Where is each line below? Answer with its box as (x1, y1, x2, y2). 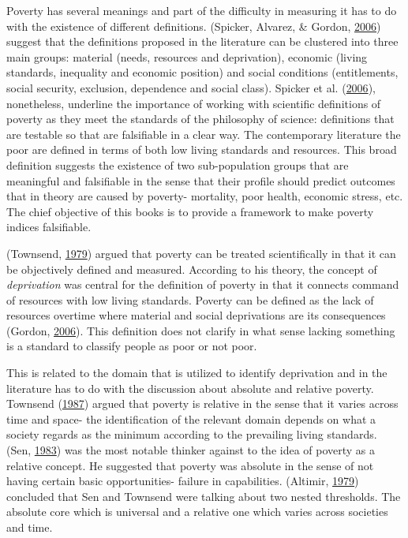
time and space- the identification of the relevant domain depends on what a (6, 410, 376, 427)
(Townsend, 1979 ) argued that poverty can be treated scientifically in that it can (6, 245, 396, 261)
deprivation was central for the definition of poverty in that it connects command (6, 276, 399, 293)
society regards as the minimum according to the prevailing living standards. (6, 426, 377, 443)
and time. (6, 519, 53, 535)
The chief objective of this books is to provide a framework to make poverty (6, 203, 374, 219)
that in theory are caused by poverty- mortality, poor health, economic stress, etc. (6, 188, 403, 204)
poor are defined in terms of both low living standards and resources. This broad (6, 141, 397, 158)
